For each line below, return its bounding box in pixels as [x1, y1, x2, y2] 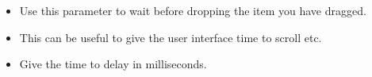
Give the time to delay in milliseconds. [19, 56, 207, 72]
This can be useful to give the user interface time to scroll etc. [19, 29, 322, 45]
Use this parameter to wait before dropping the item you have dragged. [19, 2, 366, 18]
